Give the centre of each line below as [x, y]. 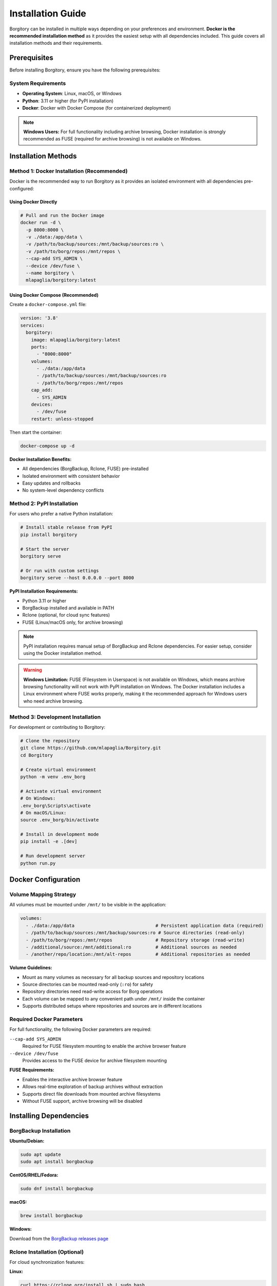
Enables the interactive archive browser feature [72, 1079]
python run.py [38, 863]
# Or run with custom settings [60, 570]
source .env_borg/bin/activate [60, 820]
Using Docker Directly [33, 202]
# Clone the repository [50, 740]
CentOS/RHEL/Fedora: [34, 1175]
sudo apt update [41, 1155]
